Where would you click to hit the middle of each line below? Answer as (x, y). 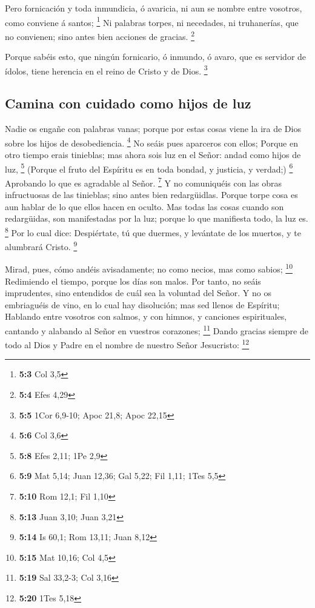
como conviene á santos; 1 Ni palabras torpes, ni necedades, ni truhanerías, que (152, 21)
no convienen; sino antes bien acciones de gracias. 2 (100, 35)
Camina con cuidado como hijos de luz (128, 103)
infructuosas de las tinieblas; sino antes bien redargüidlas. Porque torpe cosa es (151, 195)
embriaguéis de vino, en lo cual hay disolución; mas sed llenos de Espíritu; (142, 304)
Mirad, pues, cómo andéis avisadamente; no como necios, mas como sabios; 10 (149, 268)
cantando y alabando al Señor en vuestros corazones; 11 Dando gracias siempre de (157, 329)
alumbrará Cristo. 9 (41, 246)
